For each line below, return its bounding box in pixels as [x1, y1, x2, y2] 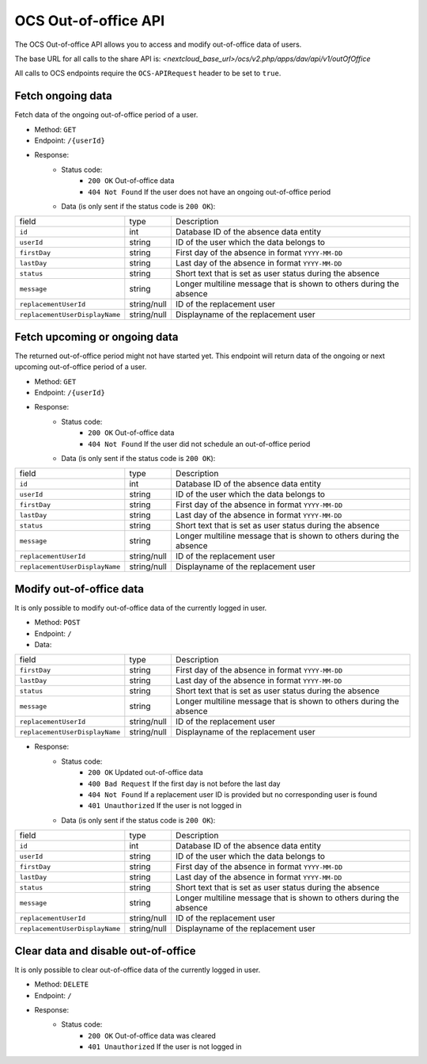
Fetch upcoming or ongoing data [14, 330, 179, 344]
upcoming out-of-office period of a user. [14, 362, 147, 372]
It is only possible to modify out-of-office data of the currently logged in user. [14, 603, 267, 612]
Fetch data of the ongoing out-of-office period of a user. [14, 110, 198, 120]
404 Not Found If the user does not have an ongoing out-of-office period [88, 187, 331, 196]
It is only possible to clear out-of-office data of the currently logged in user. [14, 965, 261, 974]
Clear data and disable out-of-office [14, 944, 197, 958]
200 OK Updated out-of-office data [88, 768, 203, 777]
